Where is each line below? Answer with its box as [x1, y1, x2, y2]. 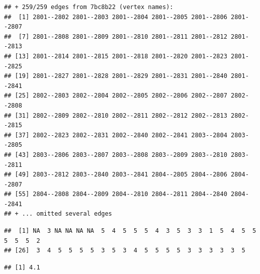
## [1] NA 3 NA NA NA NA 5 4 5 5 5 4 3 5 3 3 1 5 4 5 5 [4, 227, 256, 235]
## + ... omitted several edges [4, 210, 112, 218]
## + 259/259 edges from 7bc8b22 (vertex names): [4, 4, 174, 11]
